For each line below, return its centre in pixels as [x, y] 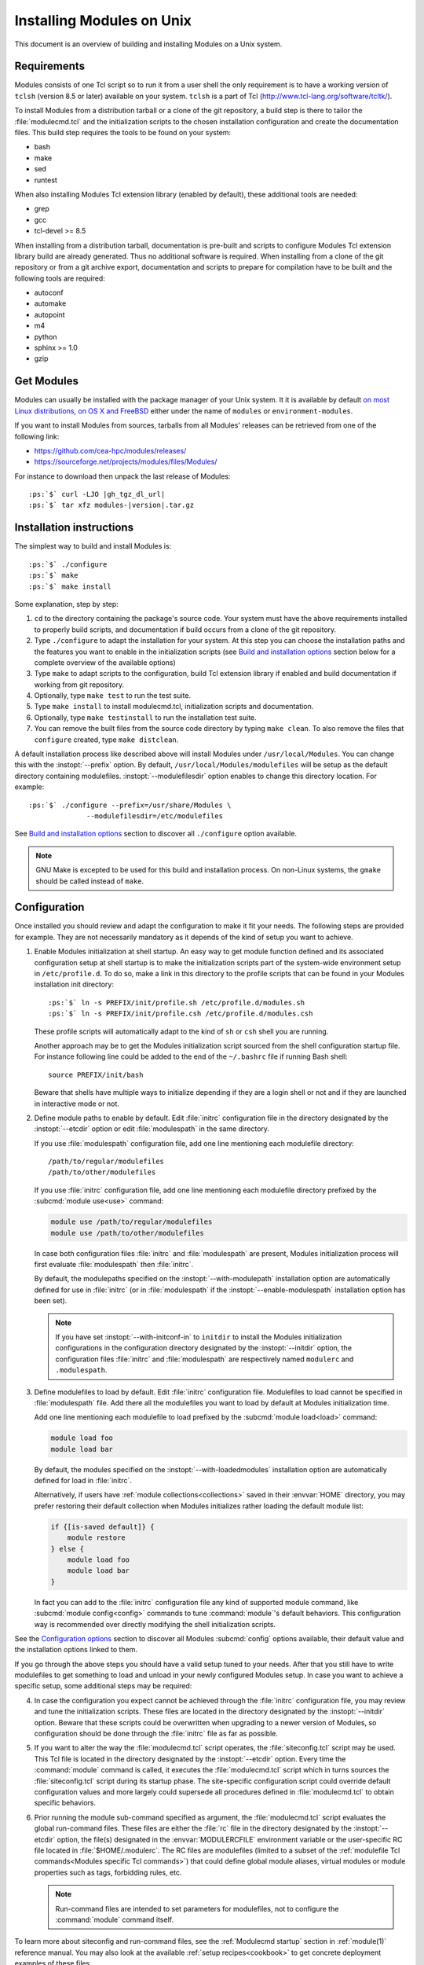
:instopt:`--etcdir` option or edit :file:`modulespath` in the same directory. [152, 1129]
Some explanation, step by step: [67, 604]
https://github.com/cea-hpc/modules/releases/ [110, 450]
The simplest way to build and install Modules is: [93, 546]
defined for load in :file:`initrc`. [83, 1481]
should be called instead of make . [90, 881]
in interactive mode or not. [77, 1104]
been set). [51, 1301]
